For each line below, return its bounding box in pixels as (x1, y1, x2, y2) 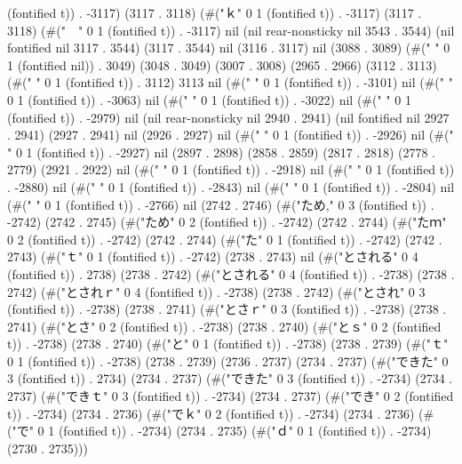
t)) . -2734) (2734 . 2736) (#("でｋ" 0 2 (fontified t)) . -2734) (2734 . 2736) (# (7, 404, 434, 422)
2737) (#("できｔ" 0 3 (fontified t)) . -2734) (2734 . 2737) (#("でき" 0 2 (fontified (7, 387, 454, 405)
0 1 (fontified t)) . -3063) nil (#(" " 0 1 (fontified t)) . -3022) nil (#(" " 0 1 (7, 90, 411, 108)
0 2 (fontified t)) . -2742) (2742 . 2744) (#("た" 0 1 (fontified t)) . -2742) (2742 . (7, 229, 442, 248)
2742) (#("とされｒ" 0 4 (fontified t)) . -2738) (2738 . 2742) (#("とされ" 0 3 (7, 282, 426, 300)
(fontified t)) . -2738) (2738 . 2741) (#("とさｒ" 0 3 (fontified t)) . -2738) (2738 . (7, 300, 447, 318)
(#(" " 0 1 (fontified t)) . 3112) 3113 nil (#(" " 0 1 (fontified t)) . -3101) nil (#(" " (7, 73, 453, 92)
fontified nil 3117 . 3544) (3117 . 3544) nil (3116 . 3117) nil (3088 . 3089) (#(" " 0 (7, 38, 450, 57)
